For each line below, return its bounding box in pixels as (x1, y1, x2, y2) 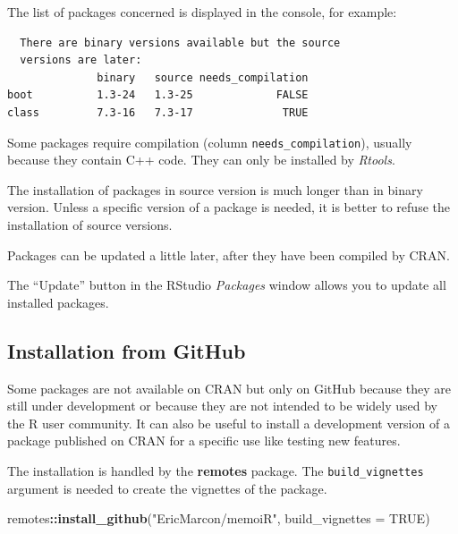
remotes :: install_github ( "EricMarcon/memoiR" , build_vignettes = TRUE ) (7, 509, 430, 528)
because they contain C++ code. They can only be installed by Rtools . (7, 150, 395, 169)
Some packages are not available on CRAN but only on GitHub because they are (7, 378, 451, 397)
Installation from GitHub (7, 336, 246, 364)
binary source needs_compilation (97, 71, 309, 84)
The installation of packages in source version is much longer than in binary (7, 180, 423, 199)
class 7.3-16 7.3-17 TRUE (7, 106, 309, 119)
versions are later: (20, 54, 142, 67)
